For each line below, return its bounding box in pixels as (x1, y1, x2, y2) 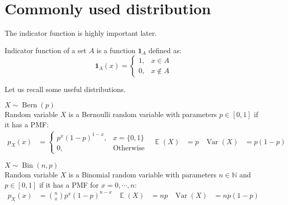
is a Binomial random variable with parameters (69, 169, 217, 180)
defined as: (148, 44, 182, 55)
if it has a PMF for (39, 179, 99, 190)
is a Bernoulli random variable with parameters (69, 108, 217, 119)
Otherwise (113, 144, 145, 152)
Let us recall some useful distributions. (5, 84, 126, 95)
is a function (96, 44, 136, 55)
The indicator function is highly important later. (5, 28, 157, 38)
